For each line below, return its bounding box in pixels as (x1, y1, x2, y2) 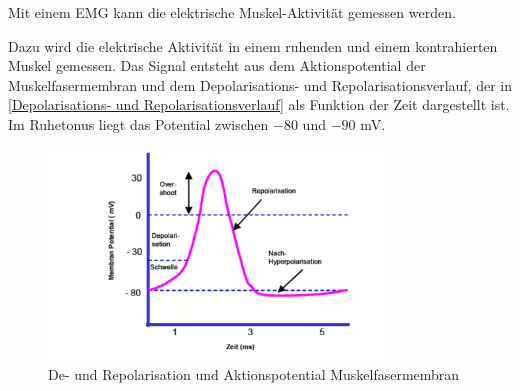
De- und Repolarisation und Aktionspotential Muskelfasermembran (48, 364, 460, 385)
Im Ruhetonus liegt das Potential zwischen (8, 113, 269, 134)
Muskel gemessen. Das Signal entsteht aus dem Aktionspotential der (8, 55, 426, 76)
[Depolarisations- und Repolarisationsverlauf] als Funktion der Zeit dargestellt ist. (8, 94, 510, 115)
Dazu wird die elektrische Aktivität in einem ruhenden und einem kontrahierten (8, 35, 498, 56)
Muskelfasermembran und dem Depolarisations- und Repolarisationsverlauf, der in (8, 74, 512, 95)
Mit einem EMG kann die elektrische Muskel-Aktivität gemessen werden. (8, 2, 456, 22)
